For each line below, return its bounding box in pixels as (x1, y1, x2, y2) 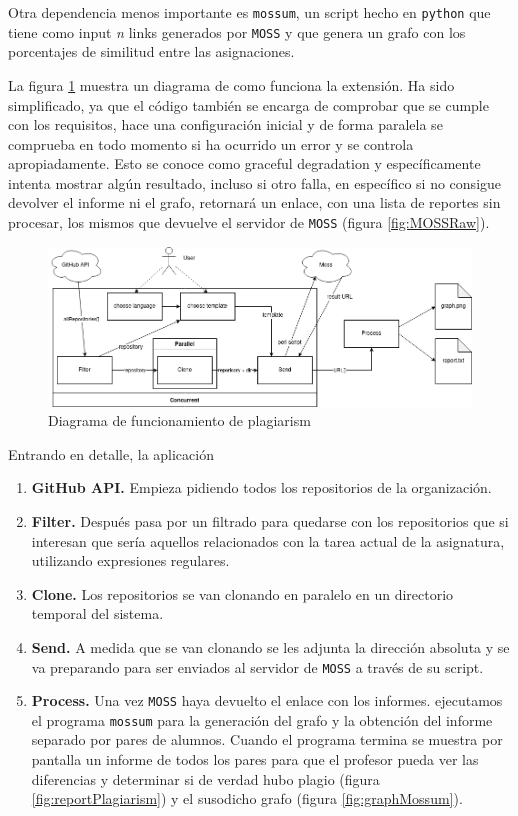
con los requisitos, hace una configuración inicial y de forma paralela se (8, 114, 443, 135)
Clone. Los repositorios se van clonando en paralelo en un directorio (31, 583, 454, 604)
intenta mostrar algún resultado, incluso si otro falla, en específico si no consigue (8, 172, 502, 193)
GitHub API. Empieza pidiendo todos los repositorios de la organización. (31, 477, 492, 498)
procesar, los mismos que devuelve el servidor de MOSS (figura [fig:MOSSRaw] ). (8, 212, 490, 233)
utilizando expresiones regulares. (31, 550, 230, 571)
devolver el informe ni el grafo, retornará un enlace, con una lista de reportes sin (8, 192, 501, 213)
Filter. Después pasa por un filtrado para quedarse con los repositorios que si (31, 510, 509, 531)
